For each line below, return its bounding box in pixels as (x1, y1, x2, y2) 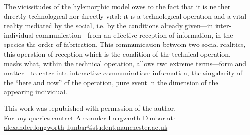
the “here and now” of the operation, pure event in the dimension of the (4, 77, 218, 87)
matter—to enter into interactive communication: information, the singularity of (4, 68, 243, 78)
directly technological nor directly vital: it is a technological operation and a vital (4, 11, 247, 21)
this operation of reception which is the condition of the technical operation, (4, 48, 231, 59)
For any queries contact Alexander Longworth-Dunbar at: (4, 112, 175, 122)
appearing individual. (4, 87, 67, 97)
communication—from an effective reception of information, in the (35, 30, 233, 40)
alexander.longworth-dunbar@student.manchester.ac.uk (4, 122, 168, 132)
